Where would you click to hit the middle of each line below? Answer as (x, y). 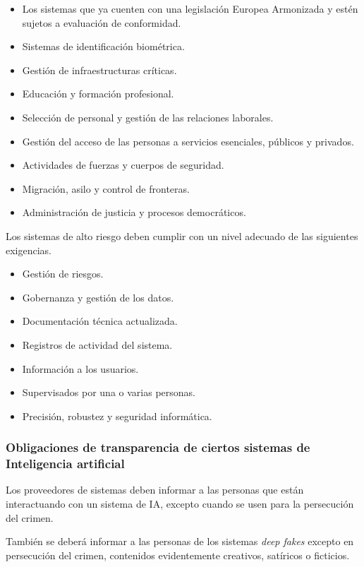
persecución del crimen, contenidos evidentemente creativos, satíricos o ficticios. (178, 555)
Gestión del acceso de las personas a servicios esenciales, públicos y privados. (188, 141)
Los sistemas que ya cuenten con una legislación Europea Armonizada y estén (190, 8)
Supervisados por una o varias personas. (109, 392)
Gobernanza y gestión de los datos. (98, 297)
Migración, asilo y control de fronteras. (106, 188)
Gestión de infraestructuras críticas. (99, 70)
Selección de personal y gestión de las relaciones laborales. (148, 117)
